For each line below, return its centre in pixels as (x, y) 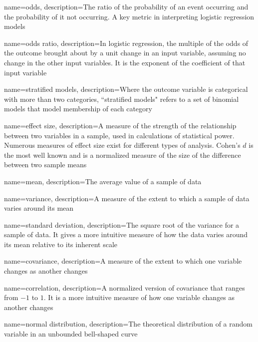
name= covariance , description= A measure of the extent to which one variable (123, 261)
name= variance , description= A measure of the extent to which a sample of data (127, 198)
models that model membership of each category (78, 109)
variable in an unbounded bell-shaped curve (71, 334)
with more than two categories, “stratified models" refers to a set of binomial (122, 99)
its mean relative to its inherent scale (61, 244)
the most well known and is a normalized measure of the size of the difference (123, 155)
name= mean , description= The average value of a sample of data (103, 181)
